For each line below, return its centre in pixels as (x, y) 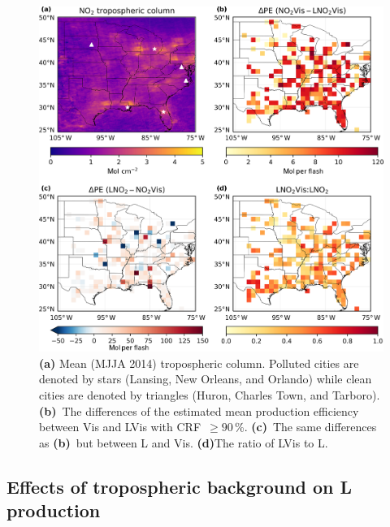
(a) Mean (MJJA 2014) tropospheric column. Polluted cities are (199, 363)
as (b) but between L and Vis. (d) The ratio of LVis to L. (184, 442)
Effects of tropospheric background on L (180, 486)
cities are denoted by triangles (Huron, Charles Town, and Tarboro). (210, 395)
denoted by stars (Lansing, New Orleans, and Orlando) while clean (206, 379)
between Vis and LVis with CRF (120, 427)
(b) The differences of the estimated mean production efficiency (199, 410)
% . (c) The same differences (306, 427)
